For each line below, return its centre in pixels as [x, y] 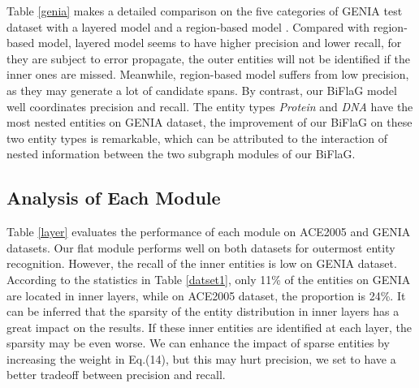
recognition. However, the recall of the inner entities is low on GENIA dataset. [202, 263]
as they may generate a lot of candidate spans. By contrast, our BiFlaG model [202, 90]
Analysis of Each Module [114, 198]
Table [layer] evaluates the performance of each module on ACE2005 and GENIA [209, 232]
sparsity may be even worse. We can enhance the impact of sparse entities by [198, 343]
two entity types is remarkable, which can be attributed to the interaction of [197, 138]
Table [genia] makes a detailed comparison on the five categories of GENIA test [205, 11]
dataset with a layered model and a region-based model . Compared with [188, 26]
